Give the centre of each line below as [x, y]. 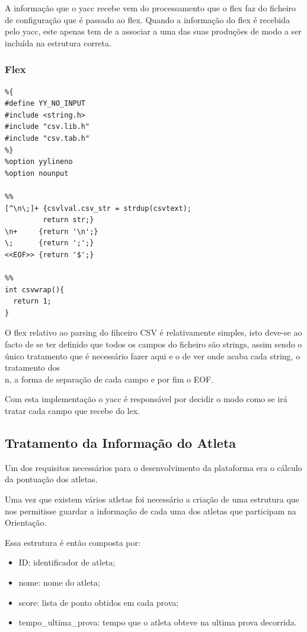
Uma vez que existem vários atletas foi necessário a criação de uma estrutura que [152, 499]
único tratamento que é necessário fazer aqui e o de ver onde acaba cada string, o [153, 355]
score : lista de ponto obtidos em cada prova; [99, 602]
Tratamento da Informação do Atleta [121, 443]
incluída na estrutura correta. [58, 42]
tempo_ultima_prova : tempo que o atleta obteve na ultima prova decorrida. [158, 622]
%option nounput [37, 173]
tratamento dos [33, 367]
